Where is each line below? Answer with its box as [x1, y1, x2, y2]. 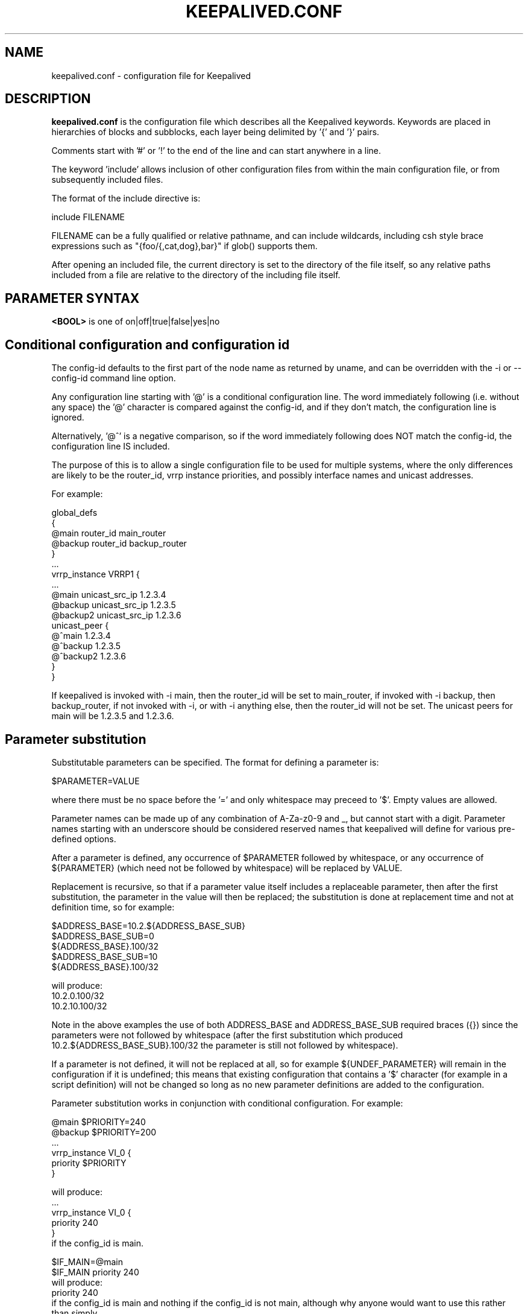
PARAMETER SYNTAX [5, 290, 140, 306]
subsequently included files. [51, 174, 163, 185]
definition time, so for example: [51, 901, 175, 912]
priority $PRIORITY [51, 1157, 127, 1168]
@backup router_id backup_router [51, 538, 187, 549]
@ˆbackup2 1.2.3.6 [51, 651, 126, 662]
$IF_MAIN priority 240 [51, 1266, 139, 1277]
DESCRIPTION [5, 91, 91, 107]
